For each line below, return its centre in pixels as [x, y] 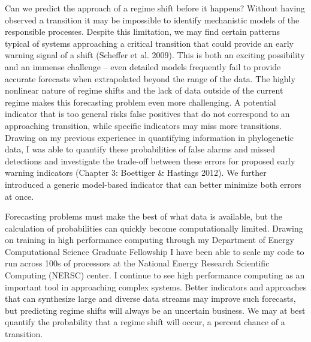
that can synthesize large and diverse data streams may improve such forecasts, [150, 298]
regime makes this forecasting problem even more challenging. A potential [141, 102]
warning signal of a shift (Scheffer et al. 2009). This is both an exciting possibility [155, 55]
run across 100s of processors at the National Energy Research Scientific [137, 263]
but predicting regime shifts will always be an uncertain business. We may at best [155, 310]
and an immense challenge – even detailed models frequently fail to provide [143, 66]
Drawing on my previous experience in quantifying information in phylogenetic [149, 137]
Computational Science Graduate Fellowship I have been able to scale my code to [155, 251]
